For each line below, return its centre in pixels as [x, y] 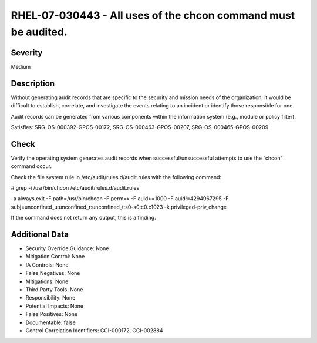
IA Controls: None [47, 265]
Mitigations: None [47, 281]
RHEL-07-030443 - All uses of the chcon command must [153, 15]
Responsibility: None [50, 298]
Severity [27, 53]
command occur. [31, 166]
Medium [21, 66]
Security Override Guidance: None [67, 248]
